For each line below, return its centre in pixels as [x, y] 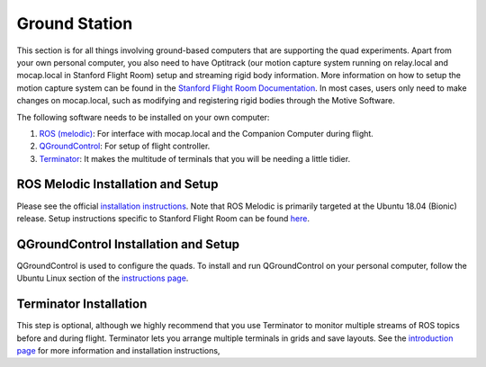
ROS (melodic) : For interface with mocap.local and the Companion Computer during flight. [206, 133]
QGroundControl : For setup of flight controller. [125, 146]
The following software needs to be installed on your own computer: [143, 117]
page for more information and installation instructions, [118, 350]
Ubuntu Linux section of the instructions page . [103, 278]
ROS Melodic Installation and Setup [117, 184]
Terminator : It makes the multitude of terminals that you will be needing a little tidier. [195, 158]
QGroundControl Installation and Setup [128, 244]
